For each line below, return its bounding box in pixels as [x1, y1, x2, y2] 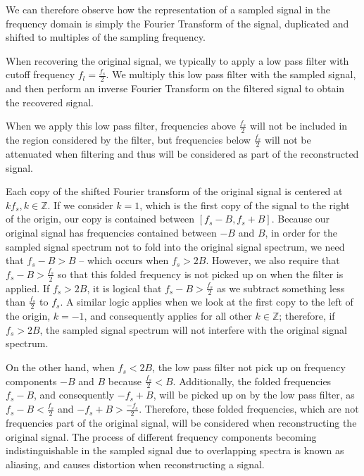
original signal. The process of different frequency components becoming [6, 429, 317, 444]
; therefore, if [279, 308, 335, 323]
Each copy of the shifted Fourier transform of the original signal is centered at [6, 184, 343, 199]
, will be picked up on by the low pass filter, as [153, 387, 355, 402]
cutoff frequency [6, 67, 75, 82]
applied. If [6, 280, 50, 295]
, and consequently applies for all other [84, 308, 252, 323]
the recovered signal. [6, 94, 94, 109]
